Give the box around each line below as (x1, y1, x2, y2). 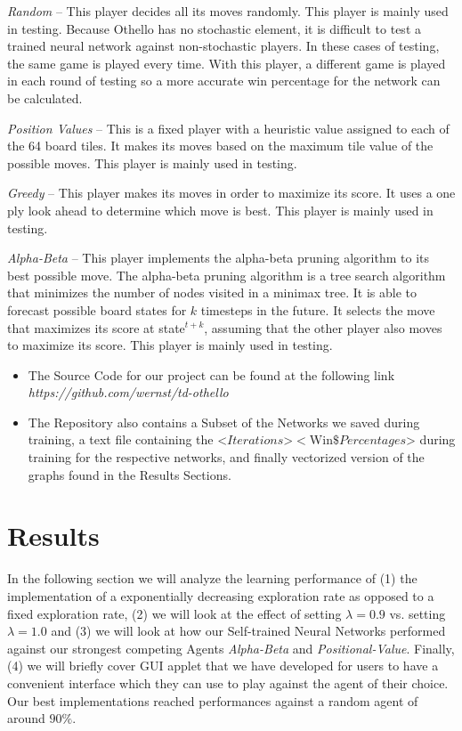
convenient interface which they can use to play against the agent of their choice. (7, 673, 449, 692)
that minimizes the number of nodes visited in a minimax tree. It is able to (7, 283, 417, 302)
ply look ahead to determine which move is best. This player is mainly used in (7, 200, 434, 219)
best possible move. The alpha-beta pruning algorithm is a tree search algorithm (7, 265, 446, 284)
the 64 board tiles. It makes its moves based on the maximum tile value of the (7, 136, 434, 155)
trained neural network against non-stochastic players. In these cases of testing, (7, 37, 440, 55)
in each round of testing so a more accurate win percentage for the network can (7, 71, 441, 90)
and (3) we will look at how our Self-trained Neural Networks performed (51, 621, 446, 640)
